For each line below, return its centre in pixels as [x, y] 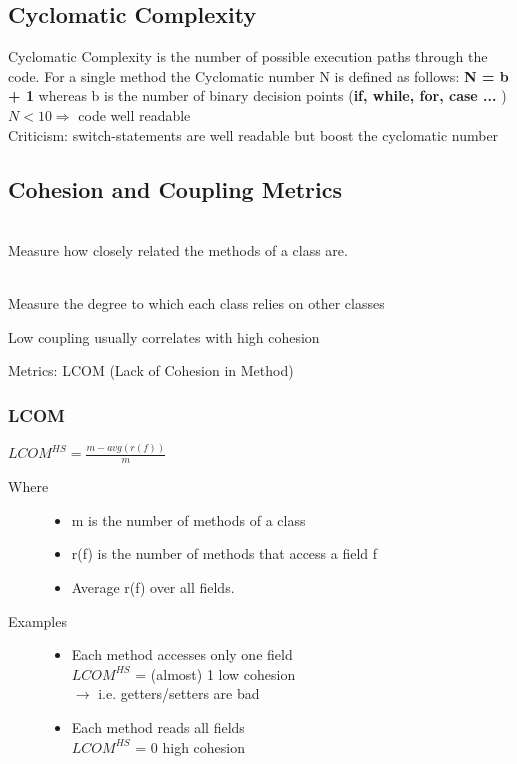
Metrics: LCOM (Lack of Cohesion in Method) [151, 370]
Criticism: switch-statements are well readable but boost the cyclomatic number [253, 134]
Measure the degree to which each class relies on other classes [196, 303]
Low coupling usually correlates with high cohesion [164, 336]
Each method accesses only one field [182, 654]
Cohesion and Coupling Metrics [175, 188]
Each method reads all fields [158, 727]
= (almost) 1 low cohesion [215, 673]
